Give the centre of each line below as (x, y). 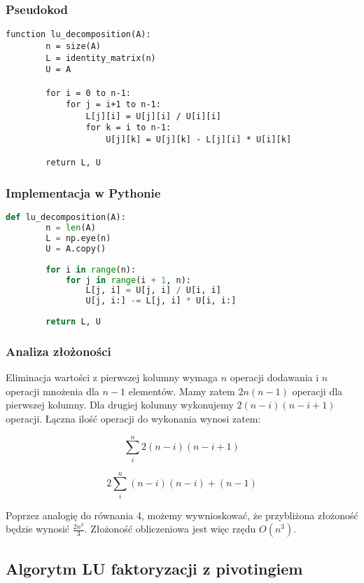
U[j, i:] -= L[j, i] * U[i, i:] (161, 301)
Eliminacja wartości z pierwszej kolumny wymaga (112, 377)
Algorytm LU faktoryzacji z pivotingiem (154, 568)
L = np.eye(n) (78, 239)
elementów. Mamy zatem (182, 391)
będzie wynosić (38, 529)
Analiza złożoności (58, 351)
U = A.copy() (76, 248)
